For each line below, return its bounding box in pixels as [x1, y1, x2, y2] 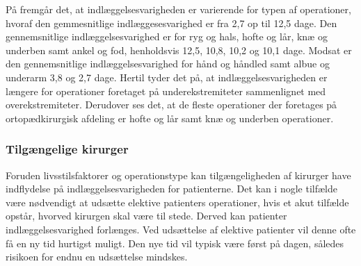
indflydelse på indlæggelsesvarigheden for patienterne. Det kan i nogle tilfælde [6, 181, 337, 196]
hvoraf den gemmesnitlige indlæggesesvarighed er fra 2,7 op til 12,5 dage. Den [6, 15, 337, 30]
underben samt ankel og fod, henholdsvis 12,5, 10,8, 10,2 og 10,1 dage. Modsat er [6, 42, 352, 57]
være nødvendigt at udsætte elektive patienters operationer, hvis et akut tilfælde [6, 194, 349, 209]
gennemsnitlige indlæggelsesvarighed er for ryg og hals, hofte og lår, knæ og [6, 29, 328, 44]
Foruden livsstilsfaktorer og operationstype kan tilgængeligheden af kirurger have [6, 167, 351, 182]
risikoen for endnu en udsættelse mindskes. [6, 249, 188, 264]
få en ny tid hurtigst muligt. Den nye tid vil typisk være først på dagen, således [6, 235, 344, 250]
